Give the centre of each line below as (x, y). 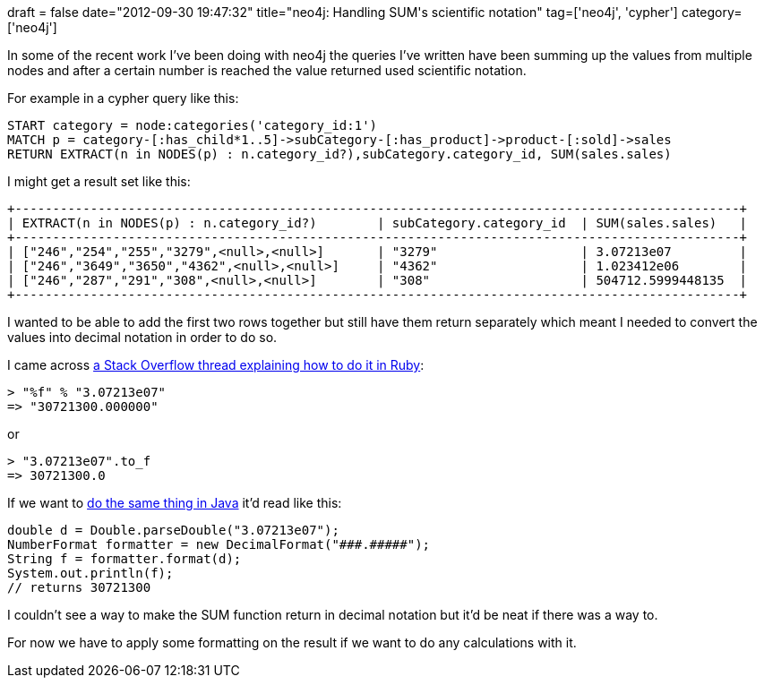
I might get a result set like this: (99, 181)
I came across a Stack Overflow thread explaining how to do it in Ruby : (216, 365)
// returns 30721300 (79, 587)
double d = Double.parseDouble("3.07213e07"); (173, 530)
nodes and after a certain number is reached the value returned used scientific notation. (267, 70)
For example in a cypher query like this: (123, 98)
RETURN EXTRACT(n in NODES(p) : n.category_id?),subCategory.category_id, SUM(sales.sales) (339, 154)
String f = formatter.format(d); (124, 559)
